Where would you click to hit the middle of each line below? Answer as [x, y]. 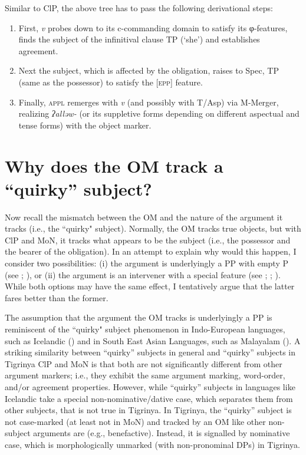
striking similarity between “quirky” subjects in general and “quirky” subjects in [150, 352]
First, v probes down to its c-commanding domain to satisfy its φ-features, [153, 27]
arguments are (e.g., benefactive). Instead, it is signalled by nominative [162, 433]
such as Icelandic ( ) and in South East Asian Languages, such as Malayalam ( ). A [153, 340]
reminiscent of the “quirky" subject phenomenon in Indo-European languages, [145, 329]
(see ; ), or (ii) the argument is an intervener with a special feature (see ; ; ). [143, 274]
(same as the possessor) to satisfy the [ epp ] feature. [111, 82]
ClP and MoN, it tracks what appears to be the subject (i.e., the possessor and [148, 240]
